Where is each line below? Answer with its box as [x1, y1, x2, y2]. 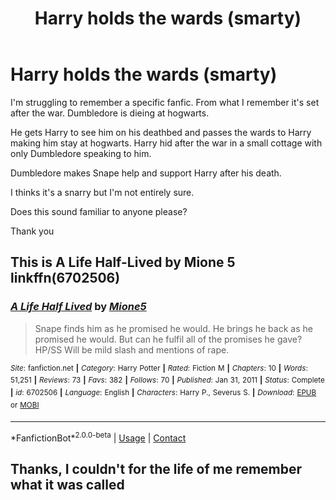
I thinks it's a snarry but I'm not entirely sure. [10, 186, 195, 198]
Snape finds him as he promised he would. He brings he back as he [34, 322, 313, 334]
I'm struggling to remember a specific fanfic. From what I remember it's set [10, 96, 320, 108]
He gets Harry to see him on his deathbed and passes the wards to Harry [10, 126, 312, 138]
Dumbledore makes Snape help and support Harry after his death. [10, 167, 282, 179]
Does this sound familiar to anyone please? [10, 205, 188, 217]
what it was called [10, 477, 125, 494]
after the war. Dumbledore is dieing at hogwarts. [10, 107, 210, 119]
